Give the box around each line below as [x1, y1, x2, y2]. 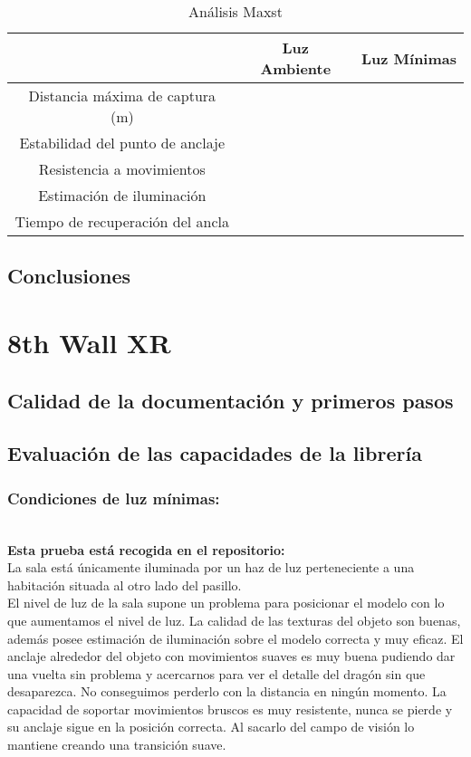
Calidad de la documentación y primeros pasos [7, 386, 454, 414]
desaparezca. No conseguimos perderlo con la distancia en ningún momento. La [7, 682, 447, 701]
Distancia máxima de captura [28, 85, 216, 106]
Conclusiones [7, 262, 131, 290]
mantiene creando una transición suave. [7, 735, 226, 754]
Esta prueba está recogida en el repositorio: [7, 540, 285, 559]
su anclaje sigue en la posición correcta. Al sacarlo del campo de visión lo [7, 717, 415, 736]
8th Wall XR [7, 323, 171, 360]
